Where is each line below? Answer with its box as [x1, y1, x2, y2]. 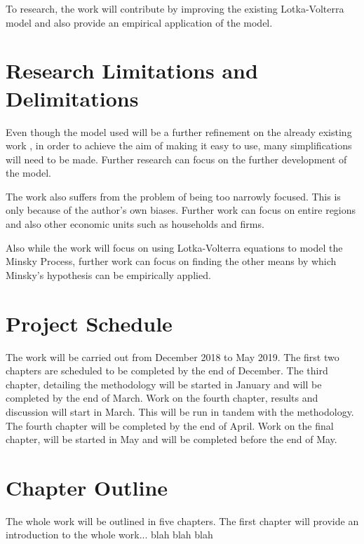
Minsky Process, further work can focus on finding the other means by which [6, 254, 337, 268]
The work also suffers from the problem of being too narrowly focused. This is [6, 189, 341, 203]
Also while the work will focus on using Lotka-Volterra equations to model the [6, 240, 343, 254]
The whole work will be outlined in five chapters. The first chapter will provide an [6, 513, 359, 528]
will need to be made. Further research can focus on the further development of [6, 151, 347, 166]
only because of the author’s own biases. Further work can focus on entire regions [6, 203, 356, 217]
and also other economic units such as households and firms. [6, 217, 264, 231]
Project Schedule [6, 308, 173, 337]
